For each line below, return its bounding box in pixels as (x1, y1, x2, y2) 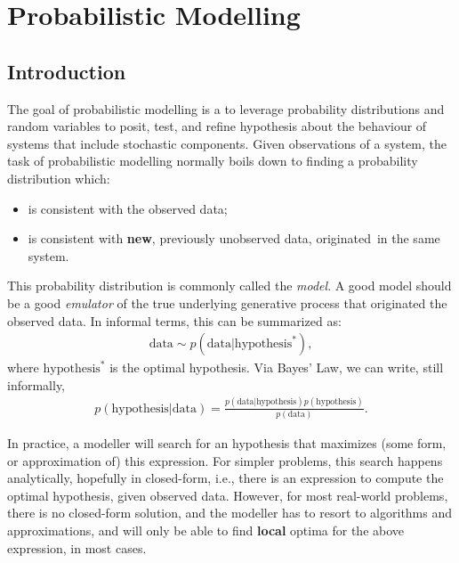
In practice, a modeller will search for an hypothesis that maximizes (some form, (7, 433, 447, 452)
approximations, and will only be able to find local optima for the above (7, 520, 405, 539)
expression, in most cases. (7, 538, 147, 557)
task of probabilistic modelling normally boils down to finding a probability (7, 151, 418, 170)
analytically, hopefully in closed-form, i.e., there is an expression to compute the (7, 469, 444, 487)
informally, (7, 375, 66, 394)
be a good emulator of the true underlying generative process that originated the (7, 293, 447, 312)
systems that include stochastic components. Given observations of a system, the (7, 134, 447, 152)
